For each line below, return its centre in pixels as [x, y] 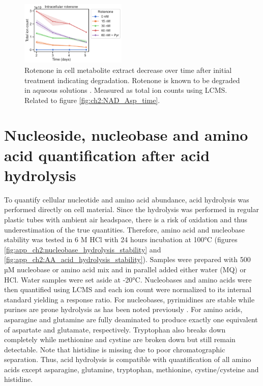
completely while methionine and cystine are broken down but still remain [120, 339]
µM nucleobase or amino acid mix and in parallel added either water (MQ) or [125, 269]
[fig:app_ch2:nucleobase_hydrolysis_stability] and [83, 249]
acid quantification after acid [107, 155]
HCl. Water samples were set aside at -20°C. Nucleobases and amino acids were [128, 279]
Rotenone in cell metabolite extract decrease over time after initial [128, 70]
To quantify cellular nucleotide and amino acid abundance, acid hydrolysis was [127, 199]
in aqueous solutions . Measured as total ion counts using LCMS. [126, 90]
